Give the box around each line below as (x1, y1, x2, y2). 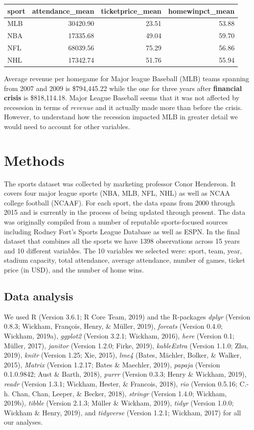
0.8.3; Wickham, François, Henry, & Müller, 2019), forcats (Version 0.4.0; (4, 321, 223, 331)
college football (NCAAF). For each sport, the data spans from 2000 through (4, 197, 235, 207)
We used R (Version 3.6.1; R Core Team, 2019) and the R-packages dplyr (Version (4, 311, 251, 321)
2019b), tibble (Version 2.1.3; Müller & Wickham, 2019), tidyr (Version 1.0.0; (4, 398, 234, 408)
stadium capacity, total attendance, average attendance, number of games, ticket (4, 255, 245, 265)
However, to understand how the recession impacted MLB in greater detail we (4, 112, 238, 122)
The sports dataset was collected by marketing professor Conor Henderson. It (4, 178, 236, 188)
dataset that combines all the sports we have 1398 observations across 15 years (4, 236, 240, 246)
